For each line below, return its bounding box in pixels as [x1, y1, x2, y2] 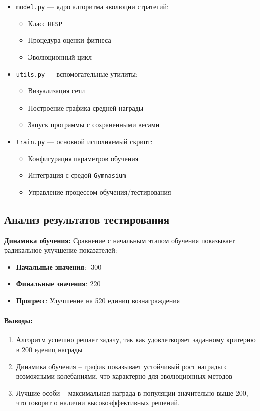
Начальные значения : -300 [16, 261, 102, 272]
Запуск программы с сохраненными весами [28, 119, 160, 130]
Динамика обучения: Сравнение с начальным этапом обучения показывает [4, 235, 235, 245]
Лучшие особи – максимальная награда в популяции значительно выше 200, [16, 387, 248, 398]
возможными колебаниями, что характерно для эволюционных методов [16, 371, 232, 381]
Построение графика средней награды [28, 102, 144, 113]
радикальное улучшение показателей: [4, 245, 117, 255]
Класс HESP [28, 18, 62, 28]
